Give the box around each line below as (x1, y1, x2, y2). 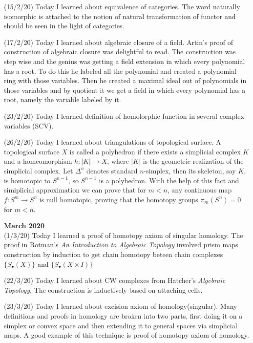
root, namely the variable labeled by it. (4, 94, 121, 105)
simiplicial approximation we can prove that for (4, 185, 146, 195)
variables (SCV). (4, 120, 54, 130)
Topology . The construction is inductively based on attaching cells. (4, 284, 203, 295)
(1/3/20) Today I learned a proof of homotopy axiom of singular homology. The (4, 230, 243, 240)
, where (107, 156, 129, 166)
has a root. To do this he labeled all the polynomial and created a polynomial (4, 65, 236, 76)
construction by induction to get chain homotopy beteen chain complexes (4, 249, 223, 259)
